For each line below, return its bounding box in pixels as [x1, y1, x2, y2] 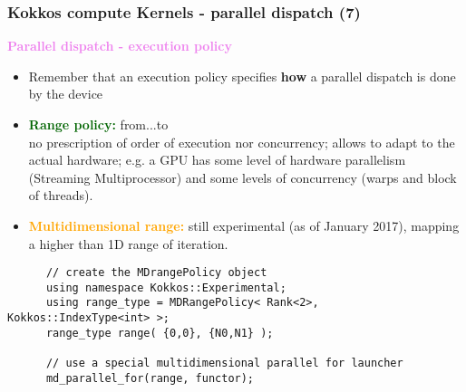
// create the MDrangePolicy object [45, 266, 267, 280]
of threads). [28, 186, 93, 205]
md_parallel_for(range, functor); [45, 371, 255, 385]
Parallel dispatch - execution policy [7, 36, 232, 55]
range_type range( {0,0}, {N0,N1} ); [45, 326, 274, 339]
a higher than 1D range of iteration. [28, 234, 228, 253]
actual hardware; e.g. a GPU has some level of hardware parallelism [28, 150, 406, 169]
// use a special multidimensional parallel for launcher [45, 357, 403, 370]
